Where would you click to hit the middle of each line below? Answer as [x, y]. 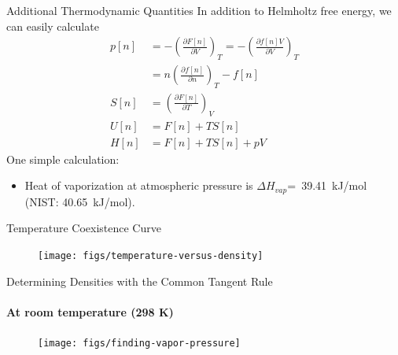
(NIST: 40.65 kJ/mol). [80, 201]
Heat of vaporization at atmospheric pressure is [139, 185]
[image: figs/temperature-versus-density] [151, 255]
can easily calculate [53, 26]
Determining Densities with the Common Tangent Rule [140, 281]
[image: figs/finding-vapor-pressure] [139, 344]
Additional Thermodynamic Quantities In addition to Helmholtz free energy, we [199, 10]
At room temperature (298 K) [90, 311]
